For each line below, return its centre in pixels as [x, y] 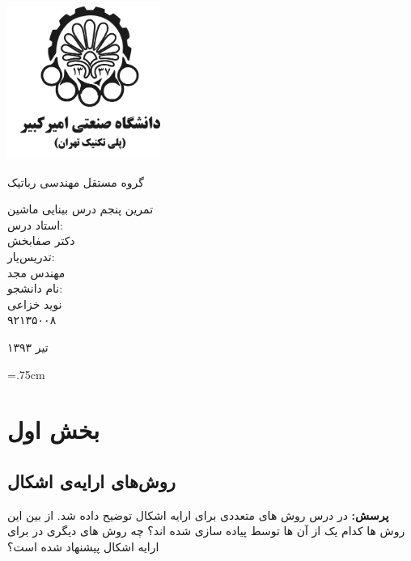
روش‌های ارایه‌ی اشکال [91, 481]
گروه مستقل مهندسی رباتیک [76, 181]
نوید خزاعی [35, 304]
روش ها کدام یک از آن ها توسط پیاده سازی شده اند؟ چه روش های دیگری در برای [206, 531]
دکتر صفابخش [41, 240]
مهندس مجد [36, 272]
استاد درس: [35, 224]
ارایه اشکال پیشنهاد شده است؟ [83, 546]
